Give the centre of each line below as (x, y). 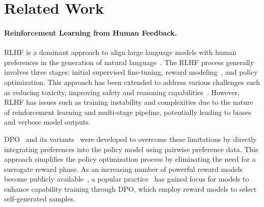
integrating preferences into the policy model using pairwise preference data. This (131, 149)
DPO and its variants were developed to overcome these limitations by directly (130, 139)
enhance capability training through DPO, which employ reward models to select (130, 188)
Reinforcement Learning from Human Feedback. (91, 32)
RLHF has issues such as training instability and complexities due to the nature (129, 102)
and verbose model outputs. (47, 122)
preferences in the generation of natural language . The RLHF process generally (129, 62)
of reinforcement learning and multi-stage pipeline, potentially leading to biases (128, 112)
